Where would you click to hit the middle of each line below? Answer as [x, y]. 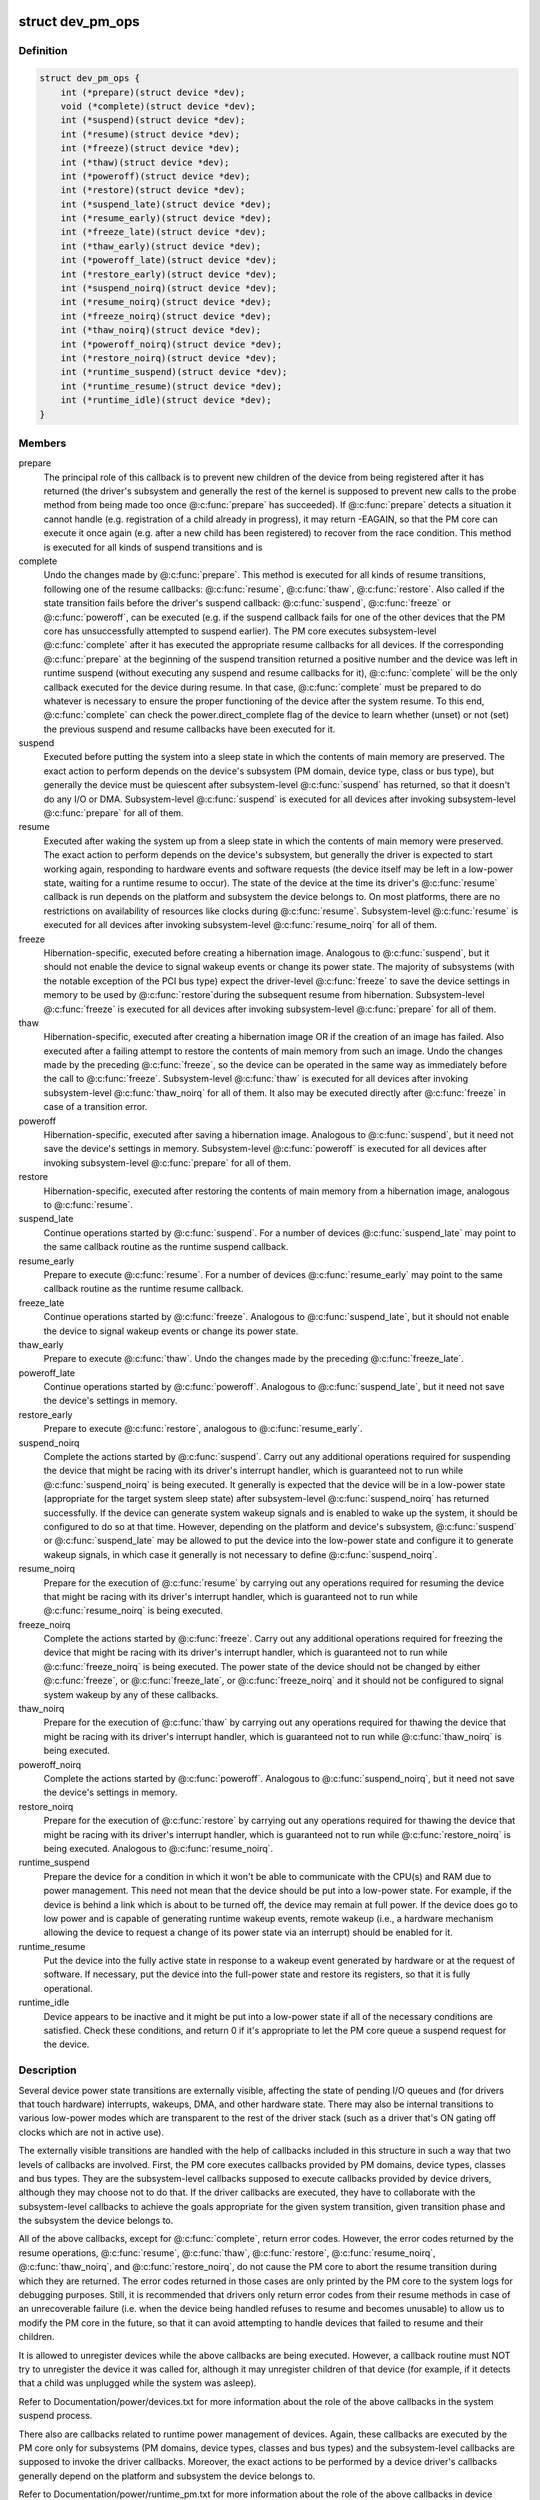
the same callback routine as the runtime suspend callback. [166, 1247]
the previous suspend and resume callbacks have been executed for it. [189, 729]
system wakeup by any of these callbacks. [131, 1694]
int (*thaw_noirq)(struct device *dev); [161, 330]
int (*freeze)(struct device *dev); [150, 148]
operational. [68, 1988]
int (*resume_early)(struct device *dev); [166, 218]
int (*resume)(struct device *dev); [150, 134]
